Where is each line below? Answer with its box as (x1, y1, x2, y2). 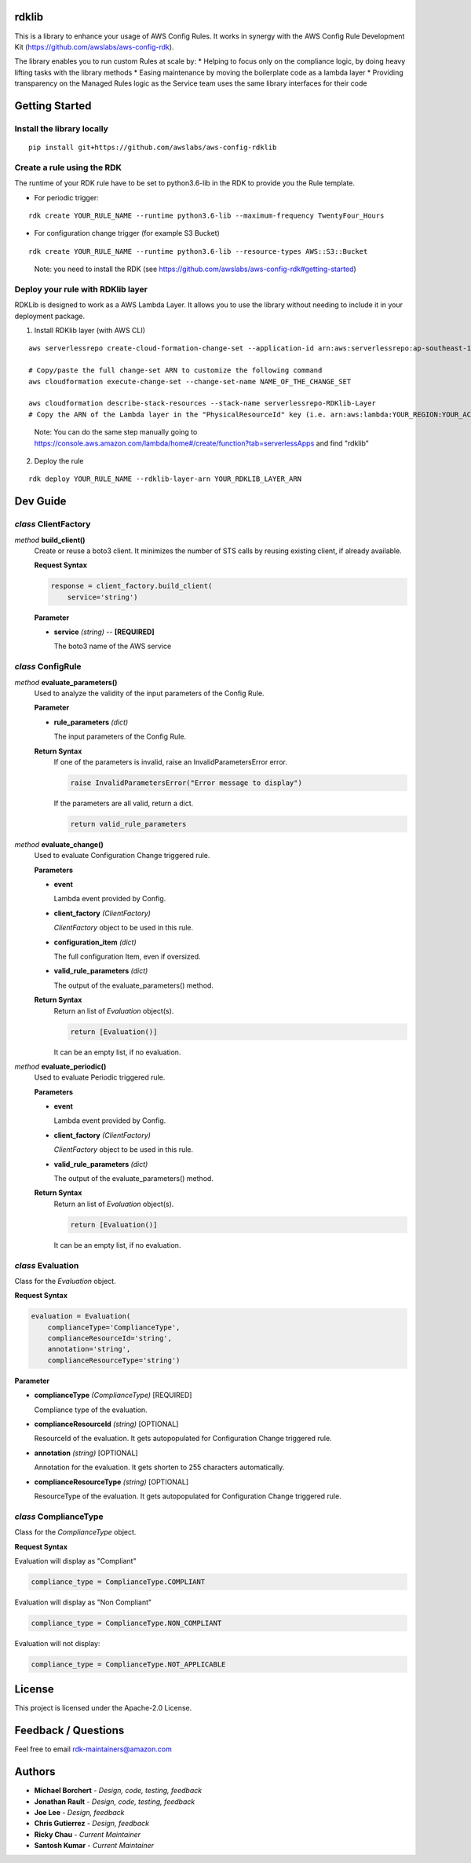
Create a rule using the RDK (14, 162, 122, 173)
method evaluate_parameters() (14, 677, 118, 687)
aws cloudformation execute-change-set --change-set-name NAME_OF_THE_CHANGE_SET (28, 377, 352, 386)
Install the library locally (14, 123, 109, 134)
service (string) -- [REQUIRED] (53, 627, 155, 636)
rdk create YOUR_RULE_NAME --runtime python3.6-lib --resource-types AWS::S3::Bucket (28, 247, 368, 255)
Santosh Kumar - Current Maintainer (34, 1841, 155, 1850)
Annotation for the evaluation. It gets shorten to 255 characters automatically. (34, 1462, 285, 1472)
